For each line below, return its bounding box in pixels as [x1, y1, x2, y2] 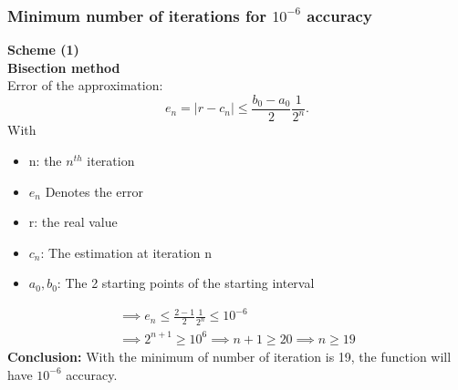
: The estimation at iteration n [40, 242, 213, 262]
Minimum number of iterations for [7, 4, 266, 26]
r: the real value [28, 212, 118, 231]
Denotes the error [45, 181, 143, 200]
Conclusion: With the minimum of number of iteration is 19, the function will [7, 346, 452, 365]
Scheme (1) [7, 40, 79, 59]
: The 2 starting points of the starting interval [57, 273, 315, 292]
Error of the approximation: [7, 76, 163, 95]
